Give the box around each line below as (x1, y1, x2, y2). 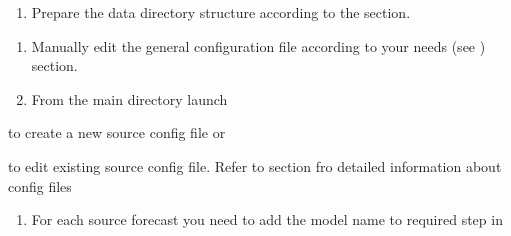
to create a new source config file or (8, 122, 226, 143)
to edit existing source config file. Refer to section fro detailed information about (8, 155, 502, 176)
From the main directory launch (31, 88, 228, 109)
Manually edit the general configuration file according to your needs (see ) (31, 35, 486, 56)
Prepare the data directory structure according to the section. (31, 2, 411, 22)
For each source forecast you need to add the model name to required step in (31, 209, 503, 230)
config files (8, 175, 72, 196)
